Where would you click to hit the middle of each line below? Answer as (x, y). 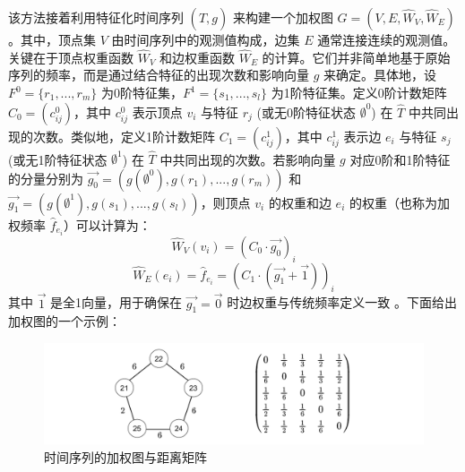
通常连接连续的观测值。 (387, 39)
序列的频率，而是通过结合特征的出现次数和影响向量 (159, 75)
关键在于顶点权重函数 (71, 57)
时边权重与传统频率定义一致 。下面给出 (342, 302)
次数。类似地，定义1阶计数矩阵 (124, 136)
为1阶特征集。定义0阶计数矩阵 (359, 92)
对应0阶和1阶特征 (400, 159)
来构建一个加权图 (283, 17)
